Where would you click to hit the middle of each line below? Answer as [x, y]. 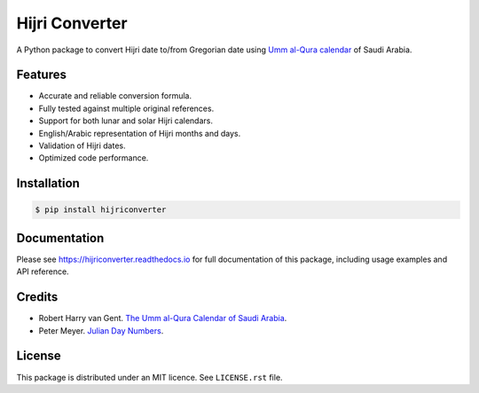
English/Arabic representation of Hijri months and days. [140, 133]
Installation [48, 183]
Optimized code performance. [94, 158]
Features [41, 75]
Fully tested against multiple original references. [126, 108]
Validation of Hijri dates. [82, 145]
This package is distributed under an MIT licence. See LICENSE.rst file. [149, 377]
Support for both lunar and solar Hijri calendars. [126, 121]
